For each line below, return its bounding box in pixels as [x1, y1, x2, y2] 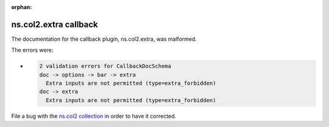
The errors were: [11, 46, 54, 54]
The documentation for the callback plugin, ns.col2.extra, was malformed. [11, 35, 197, 43]
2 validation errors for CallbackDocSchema [39, 63, 172, 70]
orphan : [11, 4, 32, 10]
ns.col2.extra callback [11, 19, 99, 30]
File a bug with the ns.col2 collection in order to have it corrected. [11, 112, 177, 120]
